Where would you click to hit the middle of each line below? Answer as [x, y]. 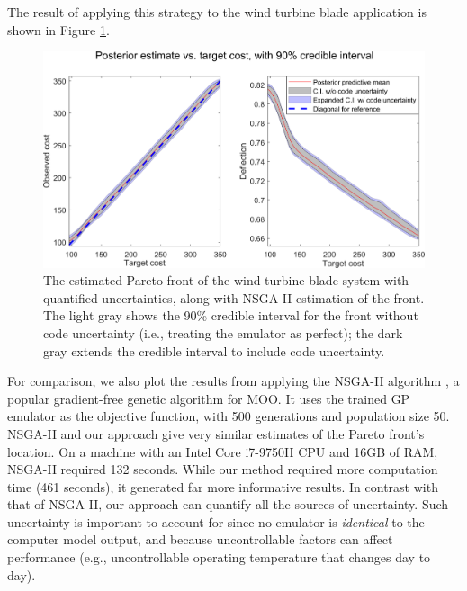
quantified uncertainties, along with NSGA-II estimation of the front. [234, 297]
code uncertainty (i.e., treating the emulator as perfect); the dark [223, 332]
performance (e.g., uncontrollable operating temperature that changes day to [219, 557]
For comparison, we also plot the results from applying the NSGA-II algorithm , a [233, 381]
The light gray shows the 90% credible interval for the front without [231, 315]
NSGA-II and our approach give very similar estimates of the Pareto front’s [216, 433]
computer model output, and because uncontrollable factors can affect [200, 539]
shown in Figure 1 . [58, 29]
